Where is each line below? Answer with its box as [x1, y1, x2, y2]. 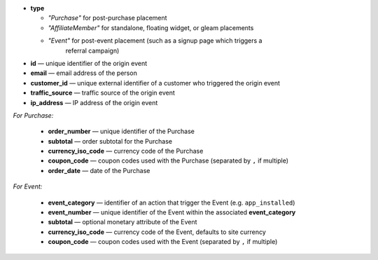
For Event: [13, 182, 43, 191]
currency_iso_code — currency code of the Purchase [48, 147, 204, 156]
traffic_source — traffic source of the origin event [30, 88, 175, 97]
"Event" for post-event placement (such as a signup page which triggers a [48, 36, 262, 45]
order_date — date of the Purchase [48, 166, 150, 175]
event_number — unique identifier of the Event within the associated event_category [48, 208, 296, 217]
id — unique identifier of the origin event [30, 59, 148, 67]
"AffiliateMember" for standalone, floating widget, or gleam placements [48, 23, 254, 32]
